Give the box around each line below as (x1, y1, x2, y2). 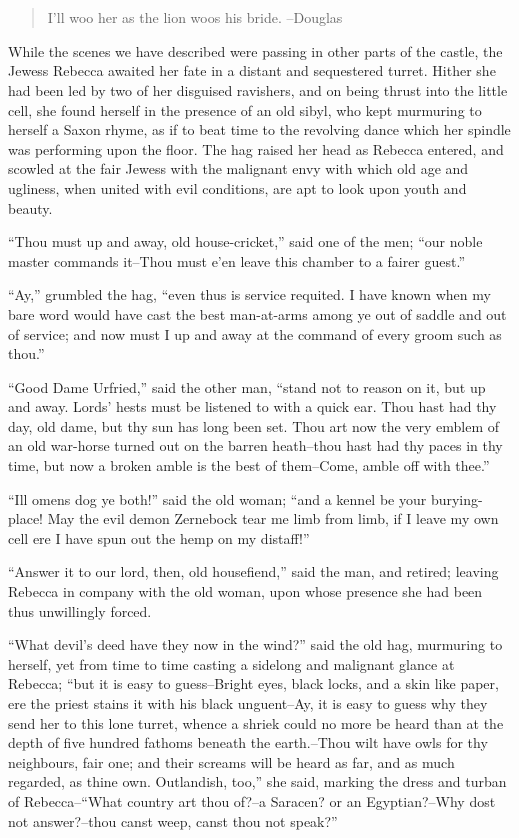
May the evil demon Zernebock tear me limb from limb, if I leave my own (47, 508, 499, 529)
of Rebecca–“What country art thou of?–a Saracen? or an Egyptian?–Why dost (8, 790, 496, 811)
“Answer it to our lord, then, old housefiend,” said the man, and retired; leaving (8, 561, 499, 582)
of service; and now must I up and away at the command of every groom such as (8, 323, 502, 344)
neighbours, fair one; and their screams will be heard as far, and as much (8, 751, 455, 772)
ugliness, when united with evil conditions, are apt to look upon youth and (8, 177, 467, 198)
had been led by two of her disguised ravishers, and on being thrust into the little (8, 79, 508, 100)
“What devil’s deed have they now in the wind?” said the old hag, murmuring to (8, 634, 503, 655)
